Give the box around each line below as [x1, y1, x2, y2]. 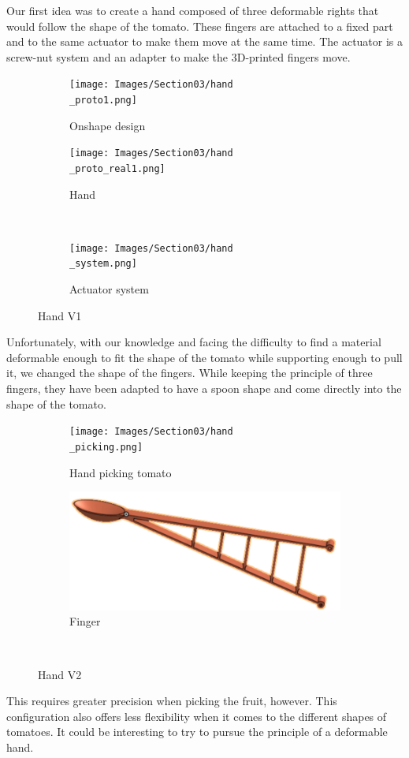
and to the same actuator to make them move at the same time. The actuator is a [6, 33, 403, 50]
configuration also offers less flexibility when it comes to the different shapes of [6, 708, 387, 724]
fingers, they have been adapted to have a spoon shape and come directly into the [6, 380, 402, 397]
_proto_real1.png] [69, 162, 165, 174]
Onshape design [69, 117, 146, 133]
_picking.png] [69, 441, 143, 453]
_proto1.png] [69, 95, 137, 106]
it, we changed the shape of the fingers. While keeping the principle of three [6, 364, 373, 381]
